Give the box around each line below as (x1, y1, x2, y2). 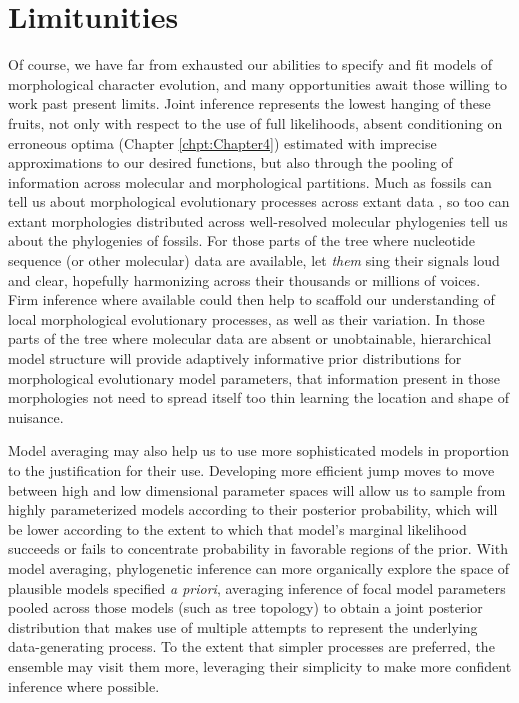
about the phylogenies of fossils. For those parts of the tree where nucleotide (8, 230, 476, 251)
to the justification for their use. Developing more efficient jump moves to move (8, 460, 495, 480)
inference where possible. (8, 675, 160, 696)
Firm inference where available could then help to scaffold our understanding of (8, 289, 495, 310)
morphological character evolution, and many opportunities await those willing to (8, 73, 507, 94)
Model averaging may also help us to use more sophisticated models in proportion (8, 440, 510, 461)
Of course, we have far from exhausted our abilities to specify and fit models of (8, 54, 492, 75)
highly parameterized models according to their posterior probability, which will (8, 499, 498, 520)
